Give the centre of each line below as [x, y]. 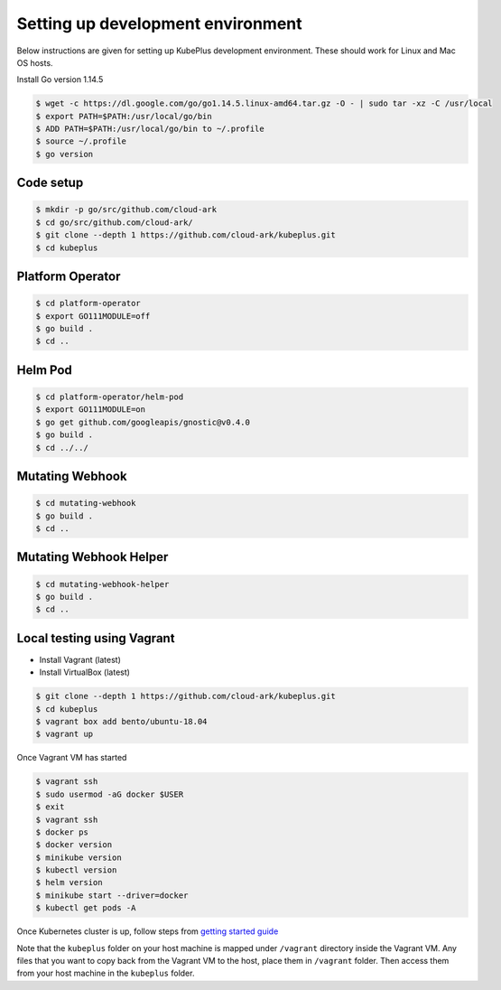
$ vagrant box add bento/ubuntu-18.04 [121, 721]
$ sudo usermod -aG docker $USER [110, 794]
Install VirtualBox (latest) [85, 672]
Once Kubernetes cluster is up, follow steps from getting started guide [148, 931]
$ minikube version [79, 857]
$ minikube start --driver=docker [112, 895]
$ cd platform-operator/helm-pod [110, 397]
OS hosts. [35, 62]
